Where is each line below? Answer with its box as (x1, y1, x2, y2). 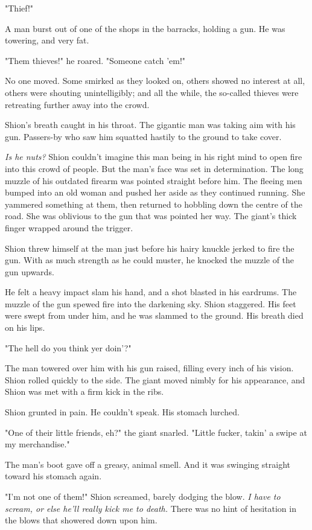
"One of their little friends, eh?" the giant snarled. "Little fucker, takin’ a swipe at (5, 426, 307, 438)
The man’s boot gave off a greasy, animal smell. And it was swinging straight (5, 458, 291, 470)
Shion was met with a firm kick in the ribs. (5, 385, 164, 398)
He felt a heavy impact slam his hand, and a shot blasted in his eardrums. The (5, 286, 297, 298)
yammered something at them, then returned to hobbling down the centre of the (5, 197, 302, 210)
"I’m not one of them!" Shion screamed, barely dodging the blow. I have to (5, 490, 281, 502)
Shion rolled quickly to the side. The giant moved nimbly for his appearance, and (5, 373, 305, 386)
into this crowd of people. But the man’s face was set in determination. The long (5, 162, 304, 174)
